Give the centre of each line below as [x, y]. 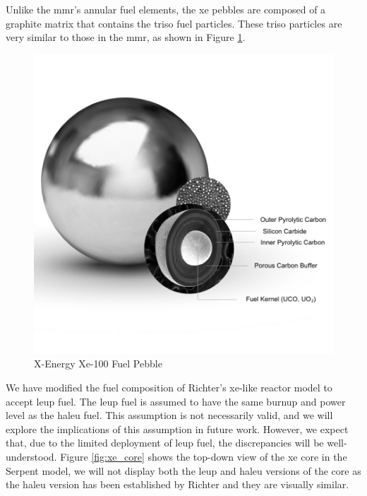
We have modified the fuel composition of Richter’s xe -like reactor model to [169, 387]
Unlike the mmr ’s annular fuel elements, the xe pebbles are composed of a [166, 9]
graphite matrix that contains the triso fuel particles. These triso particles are [174, 23]
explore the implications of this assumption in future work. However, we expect [177, 429]
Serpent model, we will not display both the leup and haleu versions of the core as [183, 470]
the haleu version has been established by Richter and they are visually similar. [178, 484]
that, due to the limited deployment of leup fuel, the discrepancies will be [165, 443]
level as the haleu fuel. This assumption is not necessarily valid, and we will [169, 415]
